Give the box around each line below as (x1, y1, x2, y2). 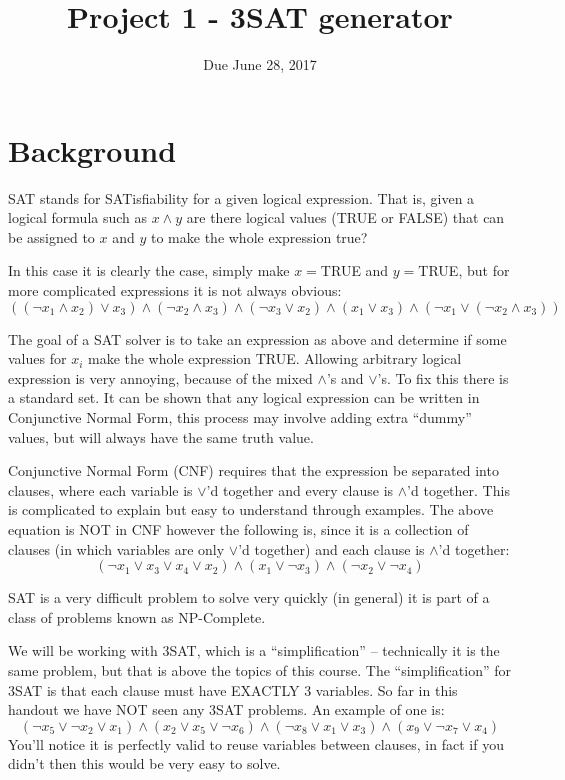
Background (8, 129, 177, 170)
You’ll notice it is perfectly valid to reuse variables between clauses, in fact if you (8, 733, 504, 754)
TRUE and (320, 260, 389, 281)
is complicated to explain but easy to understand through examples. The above (8, 499, 494, 520)
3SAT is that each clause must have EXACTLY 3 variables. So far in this (8, 679, 458, 700)
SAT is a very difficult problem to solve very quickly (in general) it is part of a (8, 587, 490, 608)
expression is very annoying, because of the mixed (8, 367, 313, 388)
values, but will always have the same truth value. (8, 426, 314, 447)
